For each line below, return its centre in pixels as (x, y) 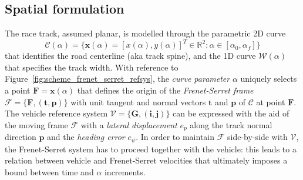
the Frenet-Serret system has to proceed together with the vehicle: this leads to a (151, 149)
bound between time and (49, 171)
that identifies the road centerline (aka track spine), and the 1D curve (130, 56)
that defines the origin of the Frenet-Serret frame (165, 90)
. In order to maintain (175, 137)
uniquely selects (269, 79)
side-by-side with (257, 137)
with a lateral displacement (129, 124)
